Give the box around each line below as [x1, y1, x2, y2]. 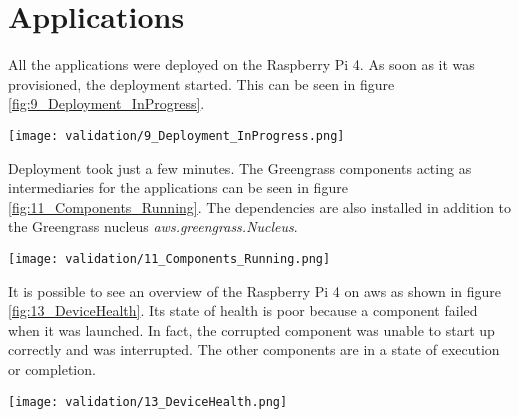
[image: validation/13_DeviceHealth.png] [8, 394, 288, 409]
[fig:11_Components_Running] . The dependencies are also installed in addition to [8, 196, 512, 217]
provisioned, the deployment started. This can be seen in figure [8, 73, 395, 94]
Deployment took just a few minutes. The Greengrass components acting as [8, 157, 472, 178]
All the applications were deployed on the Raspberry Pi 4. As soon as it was [8, 54, 475, 75]
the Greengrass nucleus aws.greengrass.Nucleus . [8, 216, 298, 237]
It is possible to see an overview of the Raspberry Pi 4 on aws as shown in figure [8, 280, 502, 301]
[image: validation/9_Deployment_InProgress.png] [8, 128, 345, 143]
